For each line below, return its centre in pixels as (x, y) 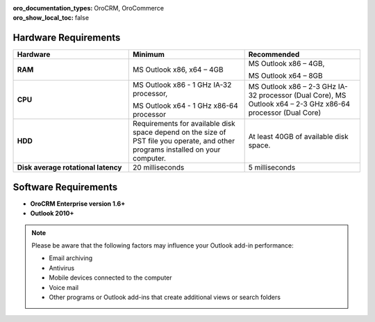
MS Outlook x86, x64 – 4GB (178, 70)
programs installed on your (177, 150)
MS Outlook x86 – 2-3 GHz (292, 87)
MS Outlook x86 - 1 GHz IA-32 (182, 85)
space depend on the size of (180, 132)
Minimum (149, 54)
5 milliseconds (272, 168)
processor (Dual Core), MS (302, 95)
